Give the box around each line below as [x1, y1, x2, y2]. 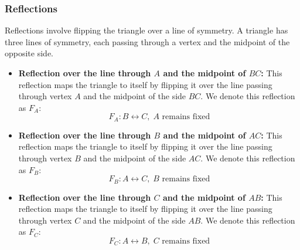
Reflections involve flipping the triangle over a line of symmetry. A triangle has [5, 24, 288, 36]
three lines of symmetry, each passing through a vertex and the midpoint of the [5, 35, 290, 48]
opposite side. [5, 47, 53, 59]
